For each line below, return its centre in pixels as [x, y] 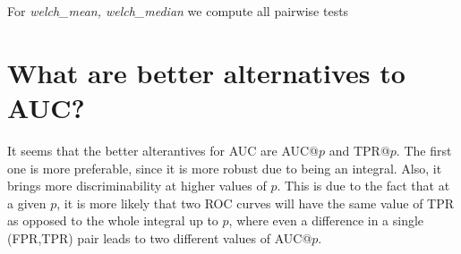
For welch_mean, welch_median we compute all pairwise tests [178, 11]
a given [27, 203]
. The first [424, 150]
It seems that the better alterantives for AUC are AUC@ [163, 150]
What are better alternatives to [206, 72]
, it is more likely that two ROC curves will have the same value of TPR [256, 203]
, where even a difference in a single [326, 220]
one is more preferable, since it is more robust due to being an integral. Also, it [225, 168]
